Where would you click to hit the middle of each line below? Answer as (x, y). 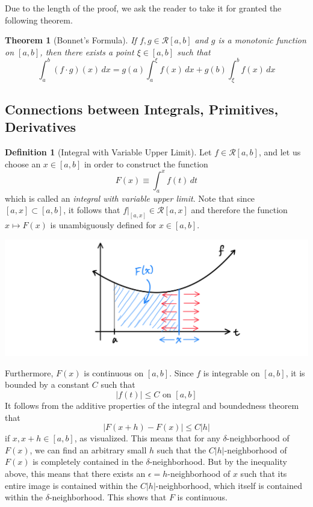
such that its (264, 473)
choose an (23, 163)
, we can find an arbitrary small (88, 449)
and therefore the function (239, 210)
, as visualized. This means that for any (147, 438)
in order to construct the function (146, 163)
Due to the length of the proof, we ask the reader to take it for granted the (143, 8)
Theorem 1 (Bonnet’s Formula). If (71, 40)
